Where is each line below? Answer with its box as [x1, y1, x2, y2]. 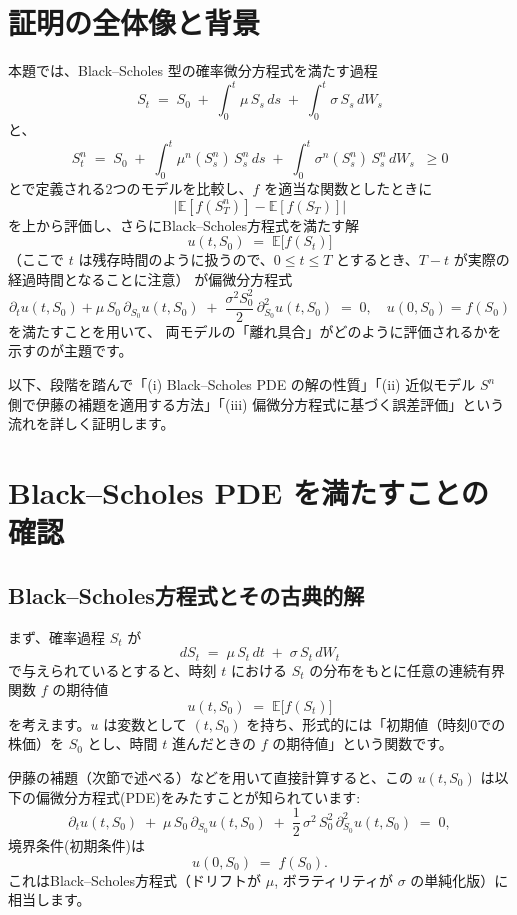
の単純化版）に [410, 869, 509, 890]
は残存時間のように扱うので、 [78, 249, 274, 270]
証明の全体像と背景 [8, 2, 261, 43]
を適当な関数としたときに [264, 177, 433, 198]
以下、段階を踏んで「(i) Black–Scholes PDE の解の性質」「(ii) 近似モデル [8, 374, 476, 395]
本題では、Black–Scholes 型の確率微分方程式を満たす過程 [8, 60, 378, 81]
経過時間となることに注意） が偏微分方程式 [8, 268, 293, 289]
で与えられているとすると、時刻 [8, 659, 217, 680]
